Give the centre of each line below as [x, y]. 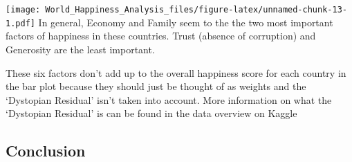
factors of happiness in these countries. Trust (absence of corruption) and [161, 36]
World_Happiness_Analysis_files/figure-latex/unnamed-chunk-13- [196, 10]
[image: [23, 10]
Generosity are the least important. [80, 49]
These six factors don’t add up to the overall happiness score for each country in [176, 72]
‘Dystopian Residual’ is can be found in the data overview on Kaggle [151, 113]
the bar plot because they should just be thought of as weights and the [156, 86]
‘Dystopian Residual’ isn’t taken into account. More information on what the [169, 99]
